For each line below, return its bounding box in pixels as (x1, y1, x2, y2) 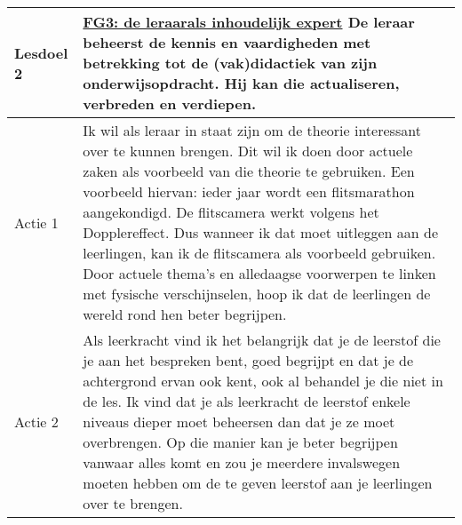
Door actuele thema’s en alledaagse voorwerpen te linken (83, 263, 436, 283)
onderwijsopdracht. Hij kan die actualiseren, (83, 73, 400, 93)
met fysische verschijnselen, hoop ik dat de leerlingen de (83, 283, 431, 304)
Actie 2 (14, 411, 59, 432)
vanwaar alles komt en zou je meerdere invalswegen (83, 452, 401, 473)
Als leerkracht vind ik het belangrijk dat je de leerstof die (83, 330, 441, 350)
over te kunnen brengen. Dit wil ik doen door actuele (83, 140, 413, 161)
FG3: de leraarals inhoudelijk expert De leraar (83, 12, 415, 32)
